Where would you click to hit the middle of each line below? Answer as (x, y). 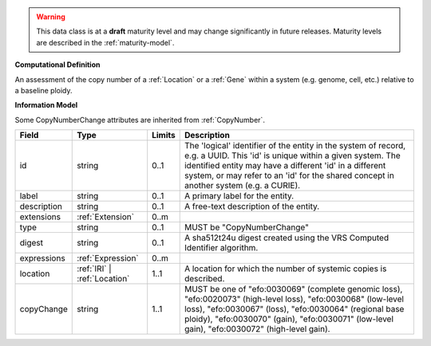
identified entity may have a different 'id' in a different (285, 166)
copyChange (43, 309)
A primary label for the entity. (239, 196)
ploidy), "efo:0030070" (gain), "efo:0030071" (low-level (289, 319)
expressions (42, 258)
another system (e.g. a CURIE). (242, 186)
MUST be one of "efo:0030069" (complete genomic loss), (293, 289)
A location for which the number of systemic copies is (285, 269)
